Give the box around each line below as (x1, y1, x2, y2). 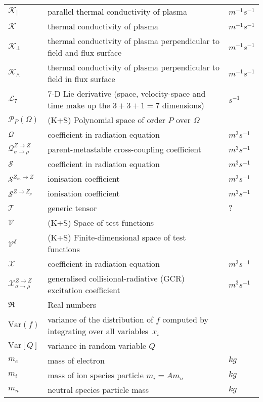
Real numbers (48, 299, 97, 310)
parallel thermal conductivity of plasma (48, 6, 187, 17)
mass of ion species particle (48, 369, 144, 381)
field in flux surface (48, 73, 115, 85)
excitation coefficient (48, 284, 120, 296)
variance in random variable (48, 340, 146, 351)
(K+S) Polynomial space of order (48, 114, 166, 126)
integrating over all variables (48, 325, 149, 337)
